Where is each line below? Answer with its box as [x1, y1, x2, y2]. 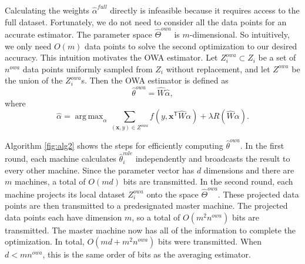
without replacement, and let [166, 62, 270, 75]
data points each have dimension [5, 210, 122, 223]
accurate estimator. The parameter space [5, 28, 152, 40]
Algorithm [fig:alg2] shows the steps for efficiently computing [5, 139, 223, 151]
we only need [5, 39, 52, 52]
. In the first [240, 139, 284, 151]
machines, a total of [14, 175, 86, 188]
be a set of [258, 51, 296, 64]
